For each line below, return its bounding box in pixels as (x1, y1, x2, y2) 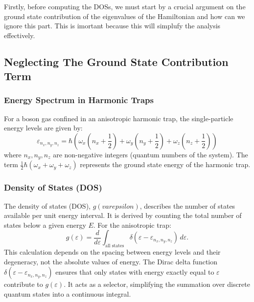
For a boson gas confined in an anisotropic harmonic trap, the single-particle (4, 113, 233, 123)
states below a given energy (4, 219, 86, 230)
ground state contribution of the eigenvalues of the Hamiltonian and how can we (4, 11, 245, 21)
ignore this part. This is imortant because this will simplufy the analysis (4, 21, 221, 31)
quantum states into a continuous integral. (4, 288, 131, 299)
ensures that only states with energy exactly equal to (55, 267, 214, 277)
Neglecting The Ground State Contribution (4, 54, 229, 69)
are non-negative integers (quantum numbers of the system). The (53, 149, 248, 159)
